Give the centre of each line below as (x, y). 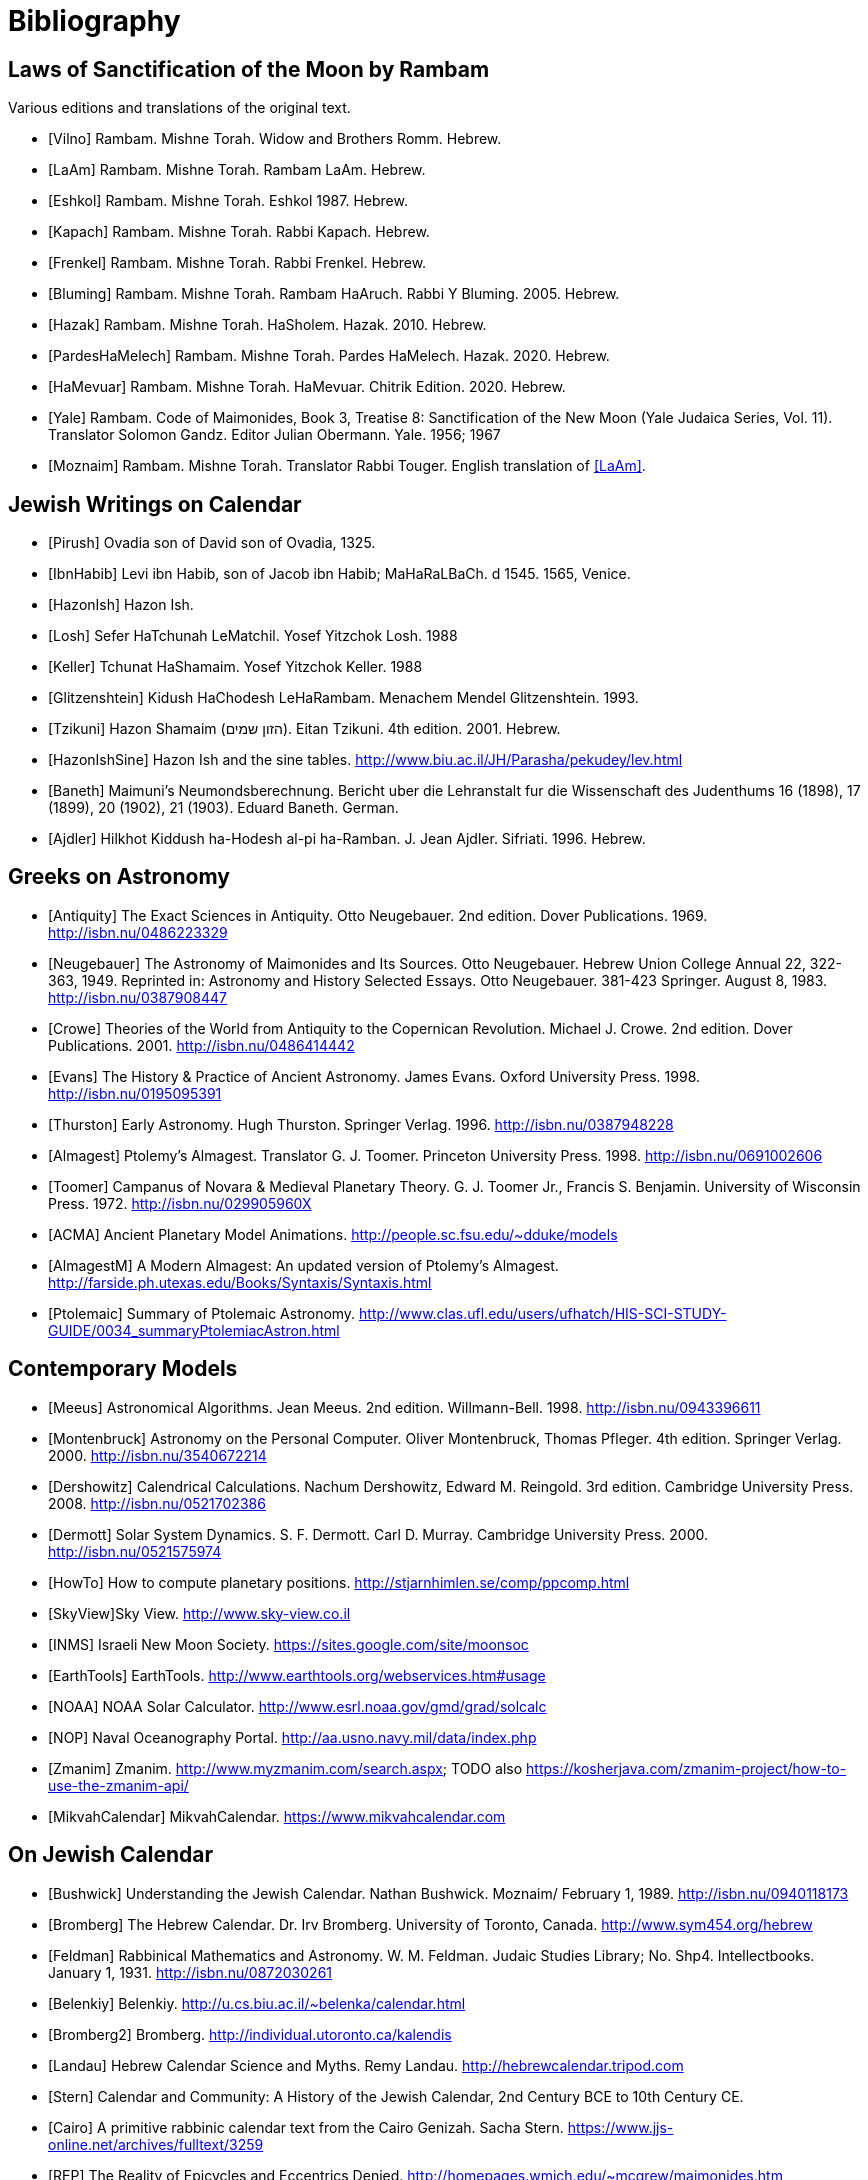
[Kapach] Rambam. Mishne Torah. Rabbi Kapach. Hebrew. (239, 232)
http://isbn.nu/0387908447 (138, 997)
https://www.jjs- (620, 2127)
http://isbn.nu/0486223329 (138, 932)
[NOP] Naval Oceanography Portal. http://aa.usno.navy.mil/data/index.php (292, 1737)
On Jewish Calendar (111, 1855)
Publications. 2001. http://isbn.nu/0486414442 (201, 1045)
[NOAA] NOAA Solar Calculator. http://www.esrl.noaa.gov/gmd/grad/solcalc (297, 1706)
